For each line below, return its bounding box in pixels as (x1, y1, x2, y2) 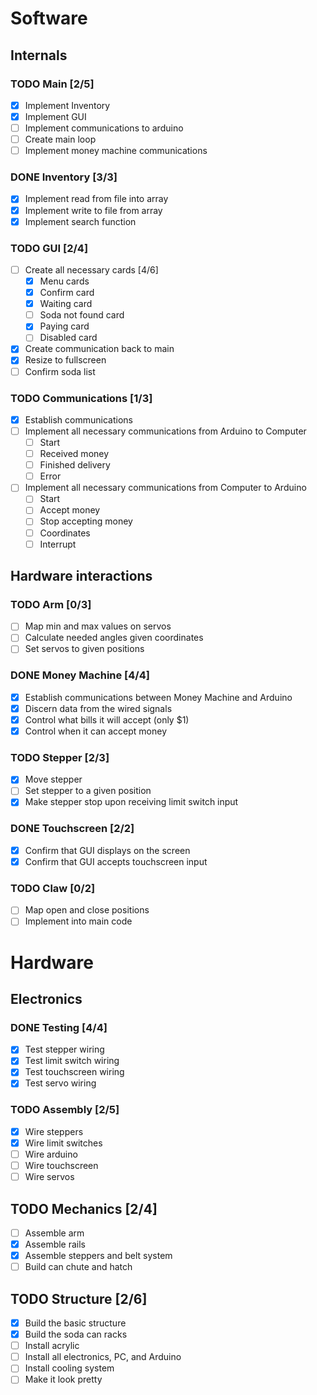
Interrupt (39, 538, 77, 550)
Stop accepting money (39, 515, 133, 527)
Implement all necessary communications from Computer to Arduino (24, 482, 307, 494)
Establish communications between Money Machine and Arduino (24, 691, 293, 703)
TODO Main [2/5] (10, 77, 95, 91)
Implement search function (24, 215, 137, 227)
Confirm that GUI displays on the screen (24, 844, 191, 856)
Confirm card (39, 287, 95, 299)
